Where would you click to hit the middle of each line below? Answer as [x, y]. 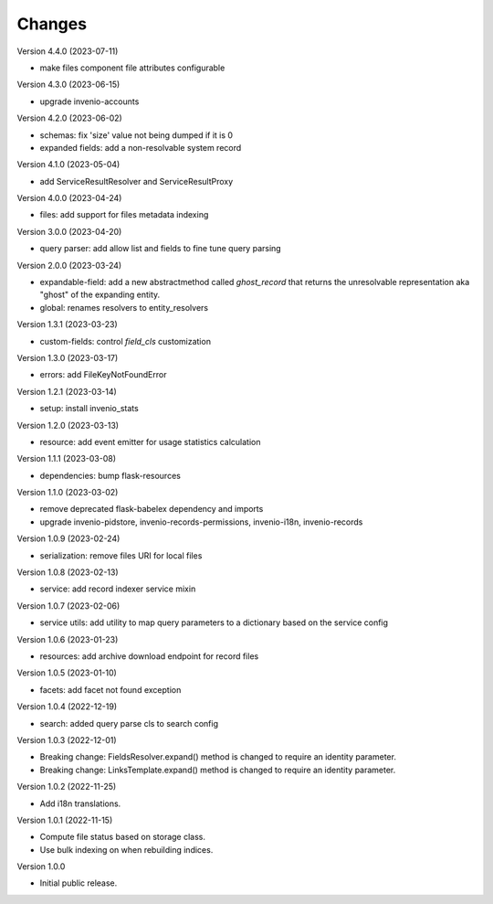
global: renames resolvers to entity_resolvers [124, 307]
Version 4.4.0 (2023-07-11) [68, 51]
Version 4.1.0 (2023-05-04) [68, 165]
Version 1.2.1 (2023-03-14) [67, 391]
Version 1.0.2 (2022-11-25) [67, 787]
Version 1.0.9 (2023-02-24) [68, 538]
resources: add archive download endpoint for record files [149, 656]
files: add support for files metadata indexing [124, 215]
